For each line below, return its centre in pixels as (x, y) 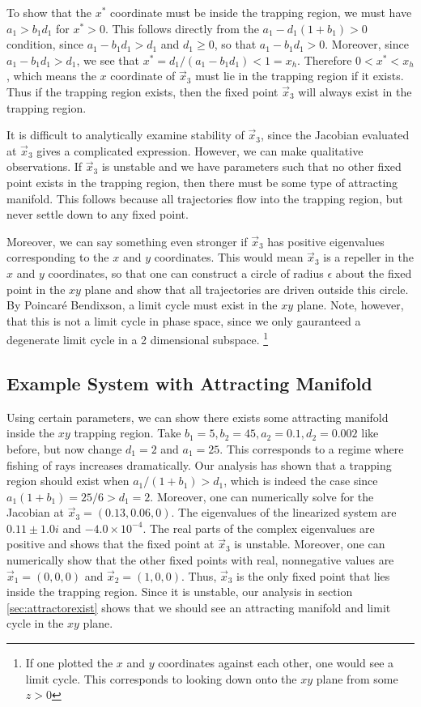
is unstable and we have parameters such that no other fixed (251, 166)
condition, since (45, 44)
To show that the (49, 12)
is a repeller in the (369, 257)
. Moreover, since (367, 44)
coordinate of (143, 76)
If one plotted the (69, 663)
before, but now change (64, 448)
